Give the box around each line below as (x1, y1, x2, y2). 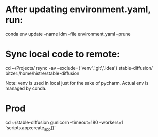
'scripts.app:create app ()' (5, 124, 56, 132)
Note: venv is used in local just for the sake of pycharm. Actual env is (5, 80, 149, 86)
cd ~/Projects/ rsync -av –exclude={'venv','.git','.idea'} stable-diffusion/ (5, 65, 153, 71)
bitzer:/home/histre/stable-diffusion (5, 70, 80, 76)
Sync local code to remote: (5, 49, 120, 60)
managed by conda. (5, 85, 47, 91)
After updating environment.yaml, (5, 4, 151, 15)
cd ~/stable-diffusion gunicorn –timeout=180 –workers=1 (5, 119, 124, 125)
